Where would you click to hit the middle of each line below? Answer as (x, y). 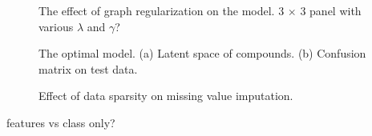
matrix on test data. (88, 68)
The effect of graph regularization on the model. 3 (162, 10)
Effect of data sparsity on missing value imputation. (166, 96)
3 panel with (331, 10)
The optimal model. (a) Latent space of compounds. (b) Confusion (202, 53)
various (56, 26)
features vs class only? (61, 122)
